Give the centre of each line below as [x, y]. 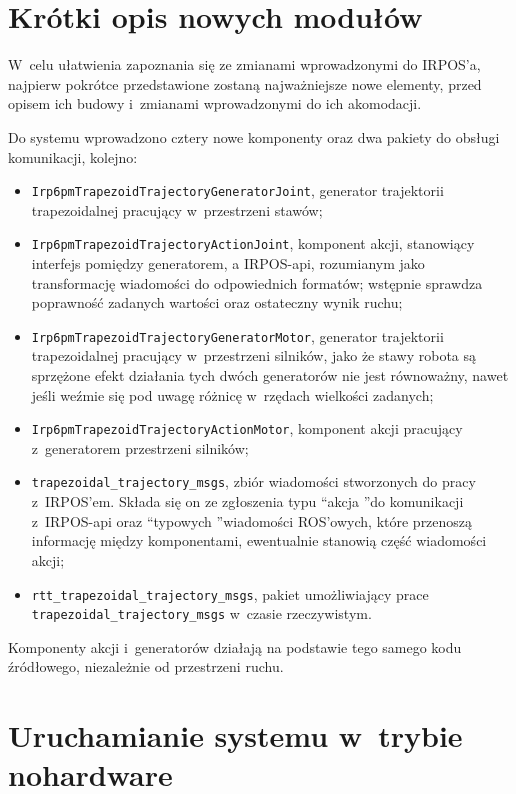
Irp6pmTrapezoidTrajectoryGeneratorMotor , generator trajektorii [237, 335]
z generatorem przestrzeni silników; [140, 447]
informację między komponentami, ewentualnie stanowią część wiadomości [259, 540]
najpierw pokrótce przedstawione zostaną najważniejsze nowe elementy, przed [245, 83]
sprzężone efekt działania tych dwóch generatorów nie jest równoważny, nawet [270, 375]
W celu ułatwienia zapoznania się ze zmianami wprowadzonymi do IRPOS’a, [244, 64]
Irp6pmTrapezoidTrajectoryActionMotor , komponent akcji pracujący [247, 428]
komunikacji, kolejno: [73, 156]
